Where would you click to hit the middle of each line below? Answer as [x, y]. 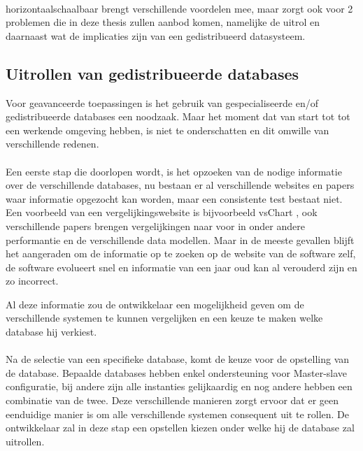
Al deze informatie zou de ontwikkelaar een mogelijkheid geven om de [155, 304]
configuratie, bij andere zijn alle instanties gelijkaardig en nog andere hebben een [179, 386]
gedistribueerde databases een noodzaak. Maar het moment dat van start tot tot [178, 116]
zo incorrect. [32, 281]
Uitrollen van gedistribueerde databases [152, 73]
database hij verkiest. [51, 332]
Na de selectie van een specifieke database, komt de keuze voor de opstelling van [178, 359]
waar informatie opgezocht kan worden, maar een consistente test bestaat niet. [174, 198]
